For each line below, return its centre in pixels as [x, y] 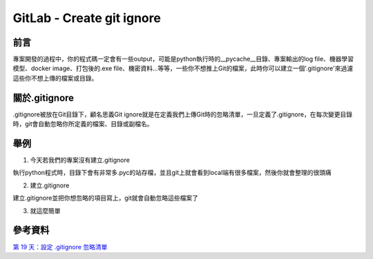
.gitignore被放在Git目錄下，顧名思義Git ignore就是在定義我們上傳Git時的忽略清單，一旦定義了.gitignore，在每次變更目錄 [182, 114]
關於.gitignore [44, 97]
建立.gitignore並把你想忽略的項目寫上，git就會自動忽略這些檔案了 [105, 198]
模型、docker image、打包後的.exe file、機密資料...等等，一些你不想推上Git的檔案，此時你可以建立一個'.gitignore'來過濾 [183, 68]
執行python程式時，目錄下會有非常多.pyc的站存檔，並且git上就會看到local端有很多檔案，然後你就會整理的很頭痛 [172, 173]
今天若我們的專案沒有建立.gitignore [80, 160]
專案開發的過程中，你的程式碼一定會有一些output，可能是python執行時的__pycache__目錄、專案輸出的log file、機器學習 [183, 59]
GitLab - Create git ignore [87, 18]
